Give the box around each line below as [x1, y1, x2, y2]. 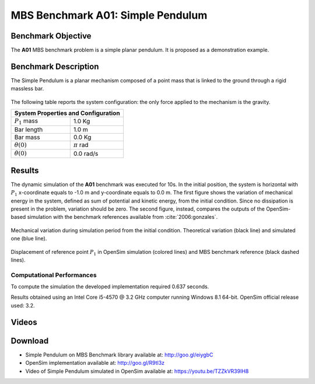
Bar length [14, 125, 43, 134]
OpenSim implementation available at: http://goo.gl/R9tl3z [25, 359, 165, 366]
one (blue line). [10, 235, 47, 242]
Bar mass [14, 133, 40, 141]
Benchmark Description [10, 61, 99, 71]
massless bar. [10, 85, 44, 92]
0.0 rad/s [73, 149, 99, 158]
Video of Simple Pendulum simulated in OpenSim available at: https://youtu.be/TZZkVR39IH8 [25, 368, 249, 375]
